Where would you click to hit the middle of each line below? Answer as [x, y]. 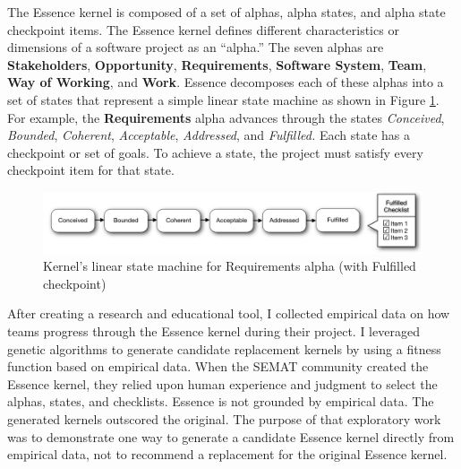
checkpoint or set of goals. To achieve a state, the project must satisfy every [215, 152]
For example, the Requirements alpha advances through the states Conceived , [226, 117]
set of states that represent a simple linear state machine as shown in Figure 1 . [223, 99]
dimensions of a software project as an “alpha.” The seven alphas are [196, 47]
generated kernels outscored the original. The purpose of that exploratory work [224, 419]
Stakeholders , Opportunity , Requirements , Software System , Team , [217, 64]
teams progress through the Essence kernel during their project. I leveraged [213, 331]
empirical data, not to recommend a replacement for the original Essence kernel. [227, 454]
